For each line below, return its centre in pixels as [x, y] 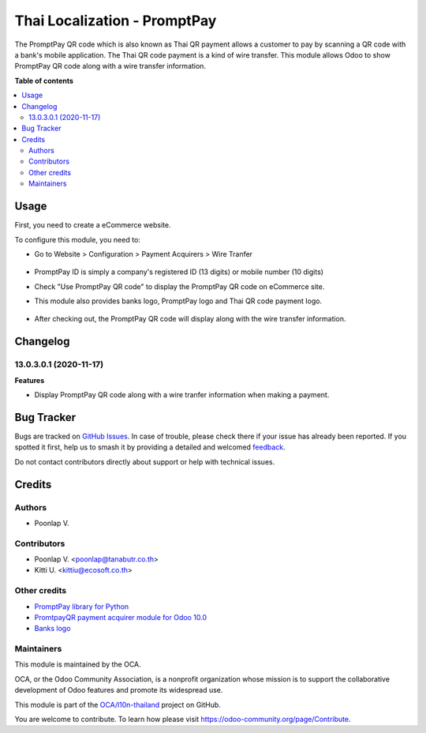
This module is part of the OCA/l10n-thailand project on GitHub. [118, 705]
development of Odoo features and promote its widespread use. [119, 690]
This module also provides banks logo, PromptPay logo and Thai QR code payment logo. [178, 301]
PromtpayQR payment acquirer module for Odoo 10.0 [121, 617]
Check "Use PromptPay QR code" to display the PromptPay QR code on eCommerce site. [179, 286]
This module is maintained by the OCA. [78, 664]
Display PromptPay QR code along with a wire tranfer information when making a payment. [182, 395]
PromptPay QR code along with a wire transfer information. [110, 66]
